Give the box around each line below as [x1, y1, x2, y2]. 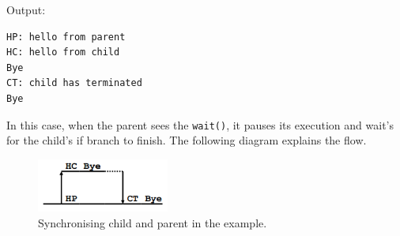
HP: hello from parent [6, 31, 126, 43]
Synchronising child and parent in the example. [38, 214, 267, 230]
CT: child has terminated [6, 77, 142, 89]
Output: [6, 2, 46, 17]
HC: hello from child [6, 47, 120, 58]
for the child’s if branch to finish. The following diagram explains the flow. [6, 132, 367, 148]
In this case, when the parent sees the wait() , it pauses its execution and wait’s [6, 116, 394, 133]
